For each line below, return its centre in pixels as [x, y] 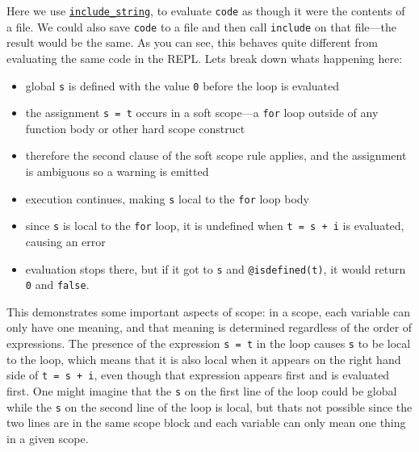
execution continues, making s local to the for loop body [167, 198]
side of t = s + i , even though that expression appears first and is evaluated [198, 375]
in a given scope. [48, 438]
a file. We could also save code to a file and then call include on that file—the [201, 26]
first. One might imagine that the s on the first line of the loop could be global [202, 390]
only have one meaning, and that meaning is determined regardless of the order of [209, 327]
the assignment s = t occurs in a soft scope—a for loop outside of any [202, 113]
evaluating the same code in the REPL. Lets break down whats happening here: [205, 58]
